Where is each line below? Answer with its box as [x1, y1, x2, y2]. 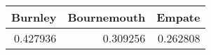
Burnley [11, 9, 57, 25]
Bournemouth [67, 9, 146, 25]
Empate [156, 9, 200, 25]
